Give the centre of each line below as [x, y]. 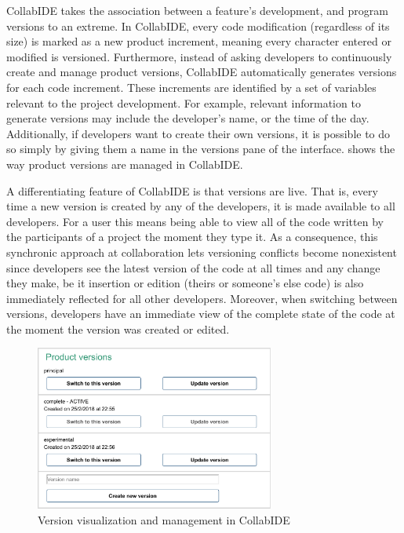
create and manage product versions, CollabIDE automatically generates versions [202, 72]
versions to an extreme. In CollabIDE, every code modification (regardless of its [198, 26]
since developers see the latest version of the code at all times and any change [193, 267]
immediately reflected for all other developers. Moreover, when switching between [202, 298]
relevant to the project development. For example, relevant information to [184, 102]
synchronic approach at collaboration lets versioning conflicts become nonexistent [202, 252]
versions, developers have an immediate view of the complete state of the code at [201, 314]
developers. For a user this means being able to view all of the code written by [195, 221]
